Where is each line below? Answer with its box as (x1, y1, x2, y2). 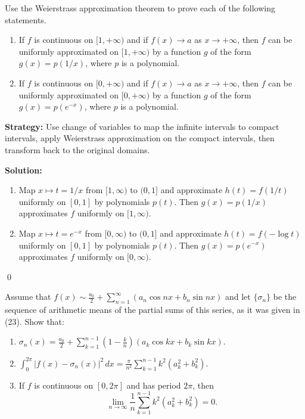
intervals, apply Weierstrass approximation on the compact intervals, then (5, 132, 275, 144)
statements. (5, 13, 46, 26)
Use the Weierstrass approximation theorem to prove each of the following (5, 2, 275, 14)
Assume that (5, 290, 51, 303)
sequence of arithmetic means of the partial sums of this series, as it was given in (5, 303, 300, 316)
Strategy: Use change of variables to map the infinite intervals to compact (5, 120, 279, 132)
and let (225, 290, 251, 303)
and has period (126, 378, 181, 391)
